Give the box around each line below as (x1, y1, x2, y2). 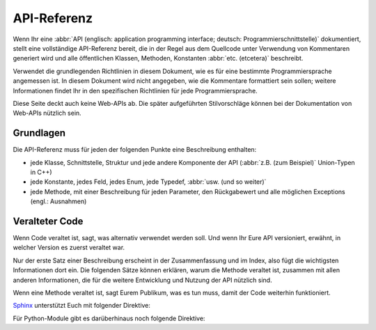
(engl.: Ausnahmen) (30, 197, 87, 205)
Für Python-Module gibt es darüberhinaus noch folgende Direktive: (13, 314, 205, 322)
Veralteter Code (13, 215, 84, 227)
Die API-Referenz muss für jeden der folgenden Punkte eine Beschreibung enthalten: (13, 146, 257, 154)
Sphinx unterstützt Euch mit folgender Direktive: (13, 301, 151, 310)
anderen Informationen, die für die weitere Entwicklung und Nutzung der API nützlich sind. (13, 276, 272, 284)
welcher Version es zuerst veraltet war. (13, 244, 125, 252)
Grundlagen (13, 127, 66, 139)
